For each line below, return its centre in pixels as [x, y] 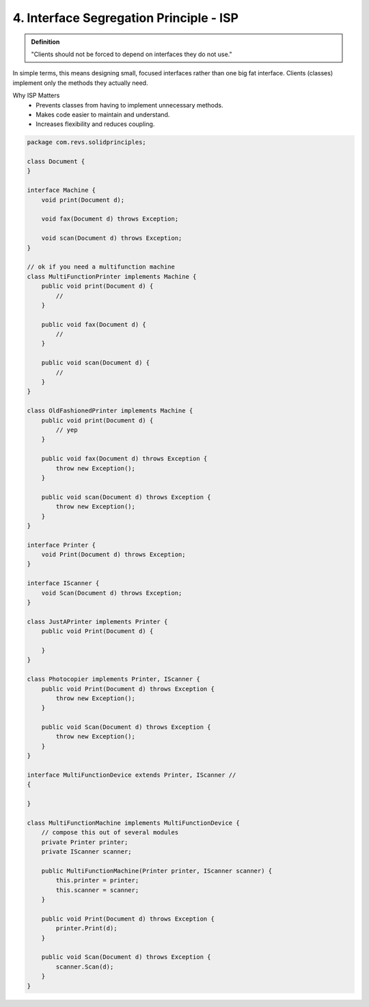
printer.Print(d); [86, 929]
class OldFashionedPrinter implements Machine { [110, 411]
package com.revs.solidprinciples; [86, 142]
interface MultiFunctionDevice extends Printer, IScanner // [132, 775]
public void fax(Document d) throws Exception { [124, 459]
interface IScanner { [63, 583]
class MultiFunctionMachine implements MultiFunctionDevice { [133, 823]
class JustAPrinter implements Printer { [97, 621]
